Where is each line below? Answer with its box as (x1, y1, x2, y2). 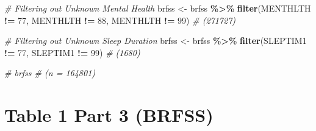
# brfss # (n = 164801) (4, 66, 96, 79)
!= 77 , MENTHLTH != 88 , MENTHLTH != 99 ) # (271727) (4, 13, 236, 26)
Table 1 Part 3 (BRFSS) (4, 102, 214, 127)
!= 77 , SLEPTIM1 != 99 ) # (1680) (4, 46, 140, 58)
